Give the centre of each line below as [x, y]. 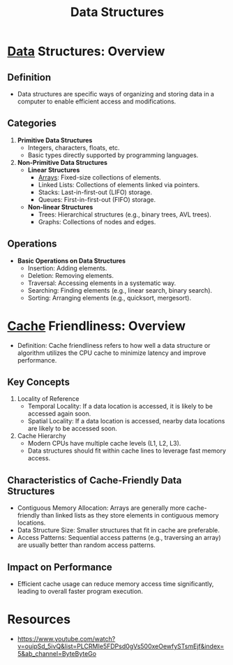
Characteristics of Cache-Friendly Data [95, 480]
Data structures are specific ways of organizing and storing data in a [116, 94]
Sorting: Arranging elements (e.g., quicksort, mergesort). [110, 298]
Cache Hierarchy [42, 436]
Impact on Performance [60, 567]
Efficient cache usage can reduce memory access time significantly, [115, 584]
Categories [32, 123]
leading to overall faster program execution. [80, 591]
